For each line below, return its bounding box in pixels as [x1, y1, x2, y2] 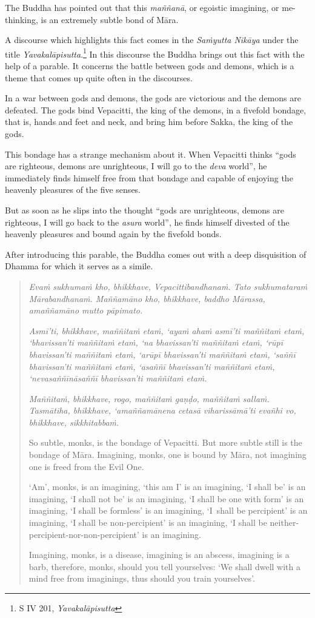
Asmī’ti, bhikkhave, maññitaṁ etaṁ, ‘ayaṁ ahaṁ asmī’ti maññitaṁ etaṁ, [28, 324, 305, 337]
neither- [270, 516, 299, 529]
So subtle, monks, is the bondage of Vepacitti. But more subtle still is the [28, 436, 302, 449]
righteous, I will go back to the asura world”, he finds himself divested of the [5, 215, 290, 228]
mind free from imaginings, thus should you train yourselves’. [28, 572, 255, 585]
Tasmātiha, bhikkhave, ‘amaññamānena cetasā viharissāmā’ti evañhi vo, [28, 404, 296, 417]
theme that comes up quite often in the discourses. [5, 71, 193, 84]
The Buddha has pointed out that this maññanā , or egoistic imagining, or [5, 1, 279, 13]
